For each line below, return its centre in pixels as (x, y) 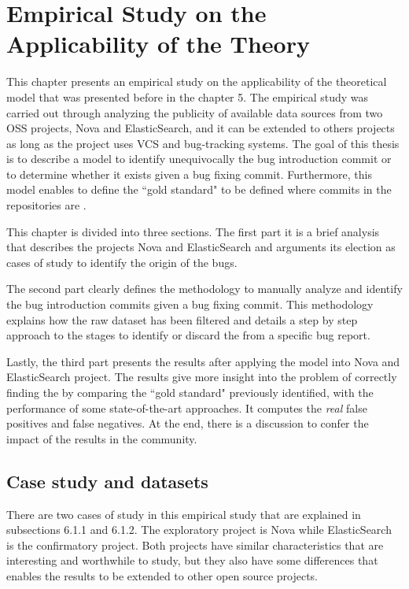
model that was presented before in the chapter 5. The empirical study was (188, 96)
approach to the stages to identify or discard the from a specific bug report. (188, 335)
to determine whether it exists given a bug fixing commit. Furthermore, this (189, 174)
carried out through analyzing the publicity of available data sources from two (195, 112)
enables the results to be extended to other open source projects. (162, 575)
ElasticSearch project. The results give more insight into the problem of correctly (202, 377)
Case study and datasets (107, 481)
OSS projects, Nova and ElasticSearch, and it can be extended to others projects (201, 128)
